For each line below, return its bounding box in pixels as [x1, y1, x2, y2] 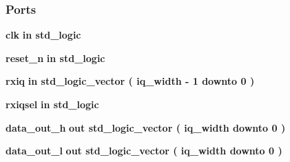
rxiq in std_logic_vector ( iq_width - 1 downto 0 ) [6, 74, 255, 88]
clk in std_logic [6, 28, 81, 42]
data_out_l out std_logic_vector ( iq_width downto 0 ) [6, 143, 282, 158]
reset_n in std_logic [6, 50, 105, 65]
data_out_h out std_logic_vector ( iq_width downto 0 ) [6, 120, 286, 134]
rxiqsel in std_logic [6, 97, 99, 111]
